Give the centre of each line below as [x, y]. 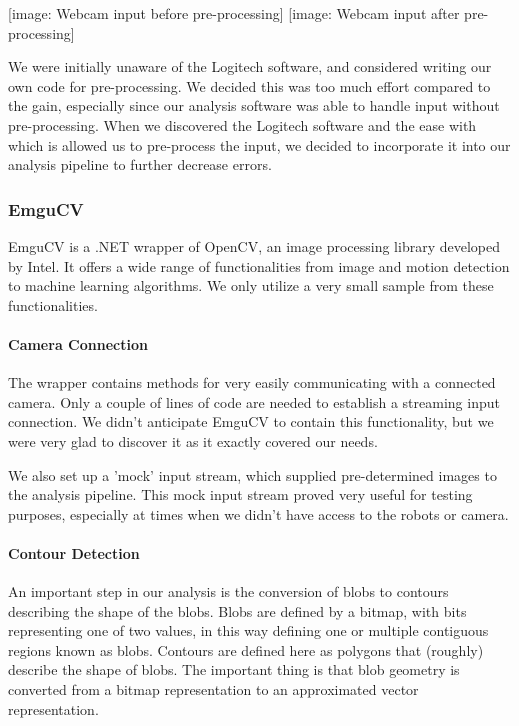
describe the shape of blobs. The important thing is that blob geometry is [234, 669]
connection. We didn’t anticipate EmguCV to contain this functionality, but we [251, 421]
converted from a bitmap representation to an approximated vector [213, 689]
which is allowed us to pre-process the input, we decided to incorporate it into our [259, 144]
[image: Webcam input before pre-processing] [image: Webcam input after [234, 13]
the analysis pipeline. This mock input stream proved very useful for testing [240, 494]
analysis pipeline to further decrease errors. [140, 164]
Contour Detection [74, 552]
